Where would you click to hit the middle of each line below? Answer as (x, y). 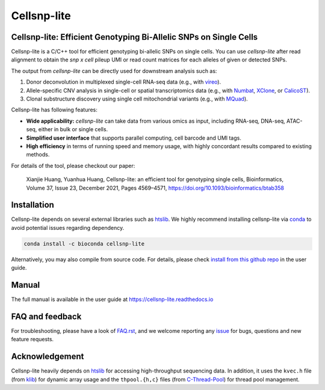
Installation (32, 205)
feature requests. (32, 339)
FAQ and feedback (46, 316)
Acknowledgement (48, 357)
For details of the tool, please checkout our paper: (73, 166)
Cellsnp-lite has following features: (54, 110)
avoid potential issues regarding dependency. (68, 227)
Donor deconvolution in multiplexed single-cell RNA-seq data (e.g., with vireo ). (124, 82)
